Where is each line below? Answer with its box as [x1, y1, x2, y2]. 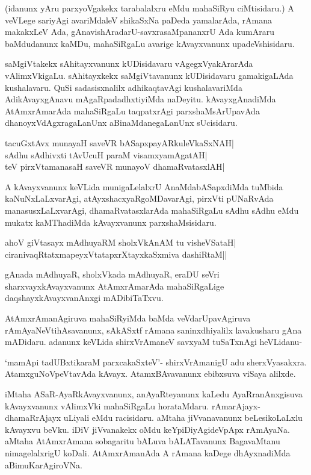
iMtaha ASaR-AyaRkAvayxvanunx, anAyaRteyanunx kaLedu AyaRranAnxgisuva [5, 388, 303, 400]
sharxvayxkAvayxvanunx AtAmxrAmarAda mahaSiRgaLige [5, 279, 224, 292]
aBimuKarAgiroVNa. [5, 458, 83, 471]
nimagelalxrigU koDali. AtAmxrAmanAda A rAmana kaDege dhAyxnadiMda [5, 447, 291, 459]
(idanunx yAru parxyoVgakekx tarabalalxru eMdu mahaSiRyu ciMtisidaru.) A [5, 2, 294, 14]
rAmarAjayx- [211, 399, 260, 412]
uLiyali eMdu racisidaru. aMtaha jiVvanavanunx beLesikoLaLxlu [63, 411, 303, 424]
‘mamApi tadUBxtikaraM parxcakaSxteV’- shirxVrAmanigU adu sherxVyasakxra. [5, 355, 307, 368]
